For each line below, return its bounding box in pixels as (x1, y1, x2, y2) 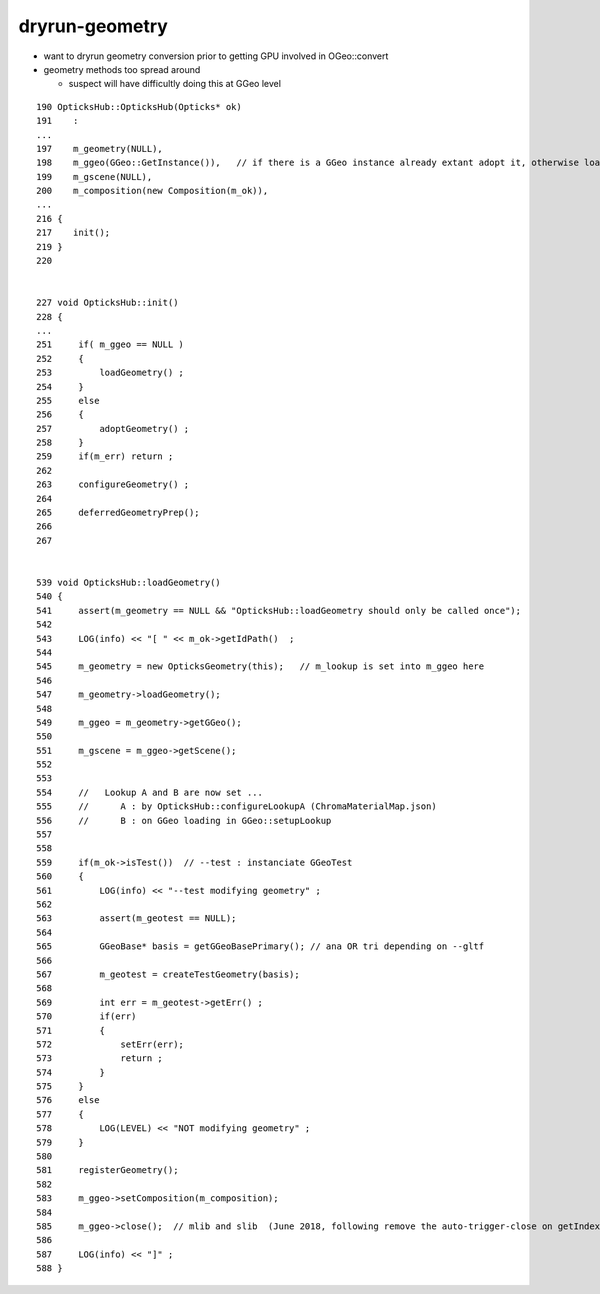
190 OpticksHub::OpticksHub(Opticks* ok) (36, 101, 242, 112)
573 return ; (36, 1053, 164, 1064)
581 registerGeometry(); (36, 1165, 179, 1176)
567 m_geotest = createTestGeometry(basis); (36, 968, 300, 980)
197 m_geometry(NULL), (36, 143, 164, 154)
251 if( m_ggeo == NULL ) (36, 339, 185, 350)
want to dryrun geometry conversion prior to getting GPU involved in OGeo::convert (43, 50, 389, 62)
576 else (36, 1095, 100, 1106)
